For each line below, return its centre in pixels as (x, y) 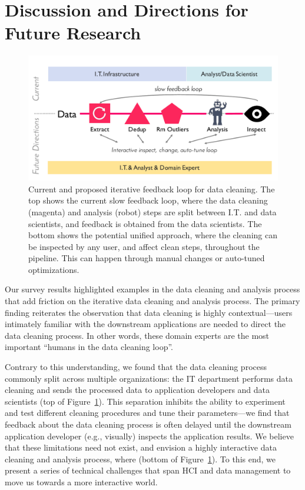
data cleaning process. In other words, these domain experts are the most (137, 335)
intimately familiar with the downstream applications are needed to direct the (145, 324)
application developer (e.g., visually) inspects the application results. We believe (149, 436)
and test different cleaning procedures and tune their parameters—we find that (147, 413)
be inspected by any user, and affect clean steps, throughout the (144, 246)
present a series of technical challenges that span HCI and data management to (148, 470)
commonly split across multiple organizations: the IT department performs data (149, 378)
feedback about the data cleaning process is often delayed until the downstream (148, 424)
